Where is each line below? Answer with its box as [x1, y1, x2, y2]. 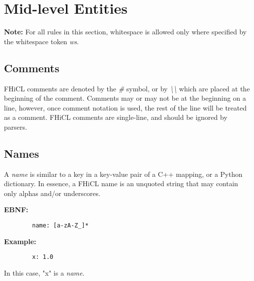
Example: [4, 236, 36, 246]
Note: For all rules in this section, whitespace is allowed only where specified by [4, 27, 247, 37]
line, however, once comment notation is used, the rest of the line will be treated [4, 102, 247, 112]
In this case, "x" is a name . [4, 267, 85, 278]
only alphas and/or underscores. [4, 188, 100, 198]
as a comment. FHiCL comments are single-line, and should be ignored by [4, 112, 227, 122]
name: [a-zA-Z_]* [32, 222, 89, 229]
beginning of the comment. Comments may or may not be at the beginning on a [4, 93, 246, 103]
